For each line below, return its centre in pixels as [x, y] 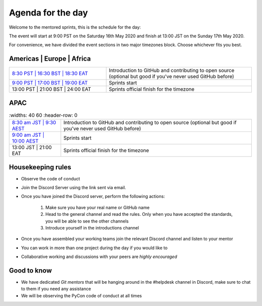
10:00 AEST [25, 141]
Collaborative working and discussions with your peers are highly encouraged [99, 257]
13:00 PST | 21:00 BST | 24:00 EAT [52, 89]
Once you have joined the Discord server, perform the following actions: [93, 196]
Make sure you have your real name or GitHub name [98, 207]
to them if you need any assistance [56, 289]
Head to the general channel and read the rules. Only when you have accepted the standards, [139, 214]
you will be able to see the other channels [87, 221]
